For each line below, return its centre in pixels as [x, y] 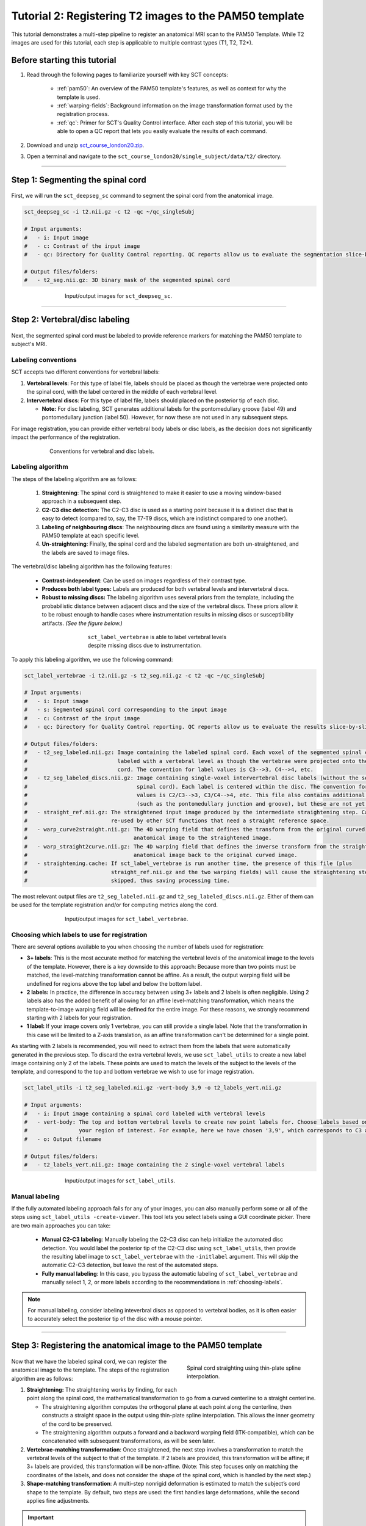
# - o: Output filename [63, 1139]
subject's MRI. [29, 344]
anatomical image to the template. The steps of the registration [90, 1370]
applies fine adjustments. [58, 1501]
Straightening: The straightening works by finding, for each [102, 1389]
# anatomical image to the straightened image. [148, 838]
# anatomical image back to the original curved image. [161, 855]
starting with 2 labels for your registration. [79, 1018]
